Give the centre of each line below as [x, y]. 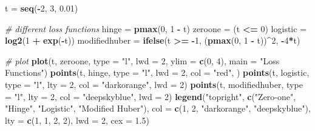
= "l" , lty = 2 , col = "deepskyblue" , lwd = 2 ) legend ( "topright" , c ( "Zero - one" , [151, 96]
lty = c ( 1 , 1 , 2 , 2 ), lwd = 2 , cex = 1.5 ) [77, 120]
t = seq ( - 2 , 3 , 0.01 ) [42, 8]
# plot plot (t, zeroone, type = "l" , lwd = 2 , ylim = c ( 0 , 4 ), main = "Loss [142, 60]
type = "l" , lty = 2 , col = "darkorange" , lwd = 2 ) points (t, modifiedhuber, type [154, 84]
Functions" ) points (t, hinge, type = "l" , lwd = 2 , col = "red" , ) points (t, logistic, [157, 72]
